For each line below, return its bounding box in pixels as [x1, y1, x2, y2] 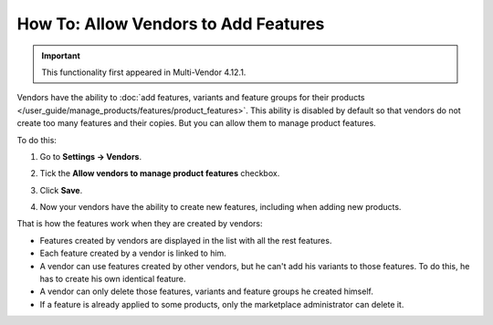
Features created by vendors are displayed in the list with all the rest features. [39, 235, 332, 246]
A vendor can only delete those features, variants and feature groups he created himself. [39, 286, 373, 297]
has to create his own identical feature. [39, 274, 186, 285]
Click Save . [39, 184, 83, 195]
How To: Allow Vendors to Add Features [16, 14, 325, 34]
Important [41, 50, 81, 61]
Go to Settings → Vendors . [39, 151, 142, 162]
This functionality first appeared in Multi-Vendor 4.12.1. [41, 67, 246, 78]
